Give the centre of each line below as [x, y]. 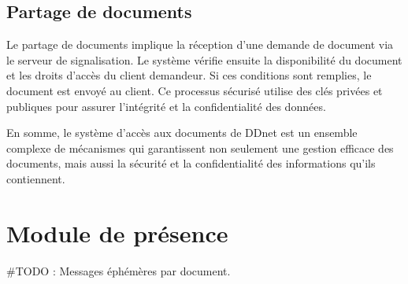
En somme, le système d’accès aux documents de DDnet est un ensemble [182, 133]
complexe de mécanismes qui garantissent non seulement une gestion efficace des [200, 148]
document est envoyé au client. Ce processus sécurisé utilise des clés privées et [195, 90]
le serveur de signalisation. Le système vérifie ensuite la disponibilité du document [204, 59]
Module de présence [117, 232]
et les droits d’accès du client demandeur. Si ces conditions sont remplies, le [189, 75]
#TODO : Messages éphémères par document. [119, 270]
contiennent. [36, 178]
